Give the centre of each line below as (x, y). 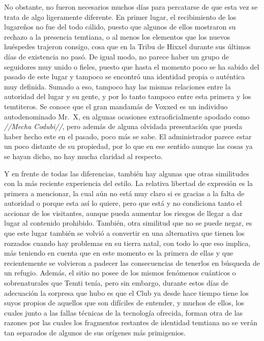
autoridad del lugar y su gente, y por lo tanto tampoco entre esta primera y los (128, 96)
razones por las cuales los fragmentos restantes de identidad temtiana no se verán (131, 322)
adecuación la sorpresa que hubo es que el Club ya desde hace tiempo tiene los (126, 292)
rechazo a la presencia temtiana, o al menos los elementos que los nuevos (117, 36)
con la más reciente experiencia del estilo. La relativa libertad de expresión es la (129, 183)
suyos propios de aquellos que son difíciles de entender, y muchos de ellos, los (124, 303)
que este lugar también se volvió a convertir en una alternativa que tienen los (124, 233)
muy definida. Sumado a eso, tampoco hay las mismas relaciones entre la (118, 86)
